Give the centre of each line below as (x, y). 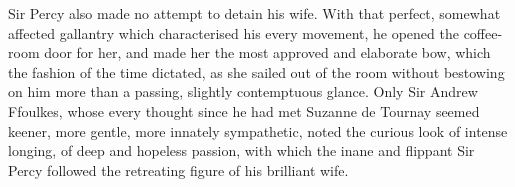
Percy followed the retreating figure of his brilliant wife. (178, 169)
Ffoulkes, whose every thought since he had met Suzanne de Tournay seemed (244, 110)
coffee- (483, 32)
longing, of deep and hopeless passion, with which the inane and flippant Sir (241, 150)
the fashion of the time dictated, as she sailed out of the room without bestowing (256, 71)
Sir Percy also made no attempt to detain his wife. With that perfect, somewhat (254, 13)
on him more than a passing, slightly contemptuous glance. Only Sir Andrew (243, 91)
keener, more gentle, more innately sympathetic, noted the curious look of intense (258, 130)
